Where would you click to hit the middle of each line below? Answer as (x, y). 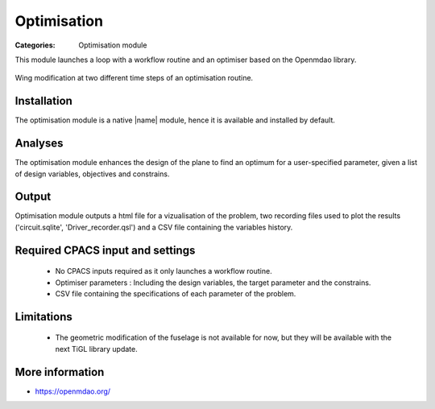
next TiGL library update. (96, 349)
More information (60, 372)
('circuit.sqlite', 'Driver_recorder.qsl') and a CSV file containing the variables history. (154, 227)
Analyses (39, 144)
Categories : (35, 45)
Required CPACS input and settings (105, 250)
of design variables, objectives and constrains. (92, 174)
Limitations (43, 317)
